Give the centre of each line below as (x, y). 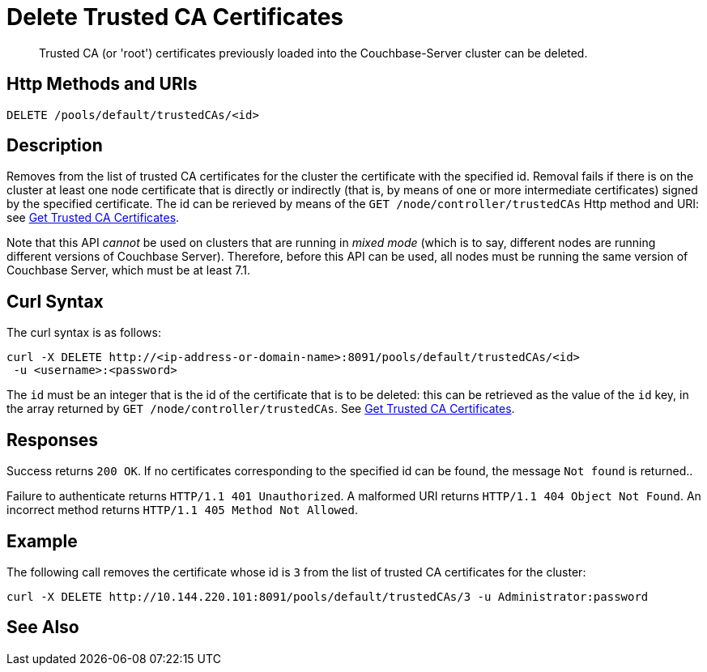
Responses (53, 440)
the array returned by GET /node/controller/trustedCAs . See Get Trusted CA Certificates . (261, 409)
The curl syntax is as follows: (84, 333)
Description (55, 146)
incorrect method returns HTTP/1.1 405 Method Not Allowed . (182, 510)
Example (42, 541)
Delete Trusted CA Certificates (175, 17)
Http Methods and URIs (102, 84)
